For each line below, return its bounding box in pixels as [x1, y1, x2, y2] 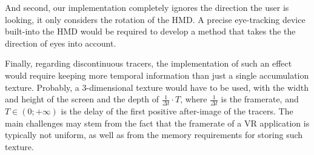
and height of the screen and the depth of [5, 93, 159, 105]
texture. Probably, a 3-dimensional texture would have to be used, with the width [5, 81, 309, 93]
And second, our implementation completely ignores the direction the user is [5, 1, 289, 13]
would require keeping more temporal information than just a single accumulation [5, 68, 309, 81]
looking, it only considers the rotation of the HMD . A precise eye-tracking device [5, 13, 306, 25]
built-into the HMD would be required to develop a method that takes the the [5, 25, 296, 38]
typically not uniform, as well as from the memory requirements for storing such [5, 128, 303, 141]
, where [180, 93, 207, 105]
